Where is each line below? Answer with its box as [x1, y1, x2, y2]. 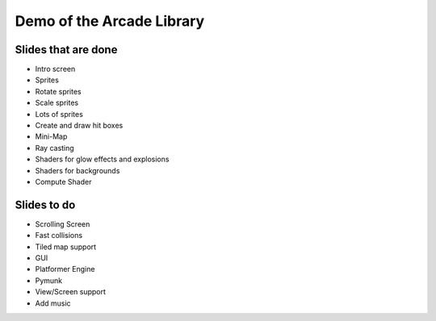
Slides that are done [15, 43, 118, 56]
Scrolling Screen [35, 219, 90, 229]
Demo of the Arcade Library [15, 12, 205, 30]
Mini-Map [35, 131, 68, 141]
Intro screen [35, 65, 76, 74]
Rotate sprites [35, 86, 82, 96]
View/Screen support [35, 287, 107, 297]
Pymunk [35, 275, 63, 286]
